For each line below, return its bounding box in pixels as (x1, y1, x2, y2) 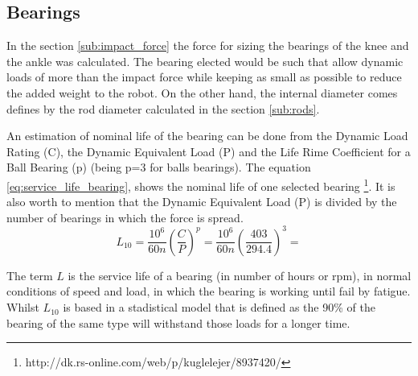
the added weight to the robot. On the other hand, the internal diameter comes (6, 84, 398, 101)
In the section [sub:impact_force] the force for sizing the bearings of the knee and (6, 37, 409, 54)
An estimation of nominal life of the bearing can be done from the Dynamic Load (6, 127, 408, 144)
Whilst (6, 299, 39, 316)
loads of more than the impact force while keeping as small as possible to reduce (6, 68, 402, 85)
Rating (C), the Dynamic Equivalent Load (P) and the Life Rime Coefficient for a (6, 143, 411, 159)
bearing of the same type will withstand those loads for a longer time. (6, 314, 350, 331)
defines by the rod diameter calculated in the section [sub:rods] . (6, 100, 320, 117)
